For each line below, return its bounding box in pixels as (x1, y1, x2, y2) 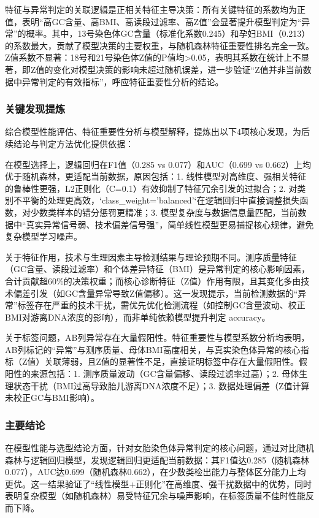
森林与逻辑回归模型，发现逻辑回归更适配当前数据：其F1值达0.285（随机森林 (5, 453, 310, 466)
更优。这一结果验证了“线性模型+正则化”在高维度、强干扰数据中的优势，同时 (5, 477, 312, 490)
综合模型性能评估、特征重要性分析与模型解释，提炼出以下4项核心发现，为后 (5, 125, 310, 138)
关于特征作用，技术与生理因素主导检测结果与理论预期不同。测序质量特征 (5, 250, 297, 263)
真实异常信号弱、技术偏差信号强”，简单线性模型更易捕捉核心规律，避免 (26, 218, 314, 230)
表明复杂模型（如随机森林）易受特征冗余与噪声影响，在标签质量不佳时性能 (5, 489, 306, 502)
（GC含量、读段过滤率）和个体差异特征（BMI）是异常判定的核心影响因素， (5, 262, 310, 275)
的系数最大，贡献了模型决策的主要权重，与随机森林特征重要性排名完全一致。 (5, 39, 314, 51)
